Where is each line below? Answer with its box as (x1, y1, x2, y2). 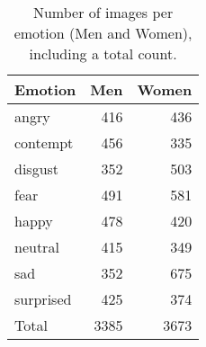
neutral (14, 236, 59, 257)
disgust (14, 158, 59, 179)
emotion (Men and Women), (13, 22, 193, 43)
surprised (14, 289, 72, 309)
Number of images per (32, 2, 174, 22)
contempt (14, 132, 74, 153)
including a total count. (29, 43, 177, 64)
